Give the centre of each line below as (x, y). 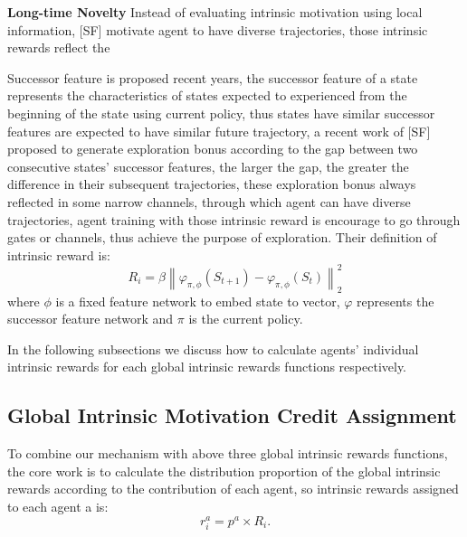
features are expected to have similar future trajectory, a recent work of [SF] (219, 131)
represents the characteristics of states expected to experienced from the (207, 95)
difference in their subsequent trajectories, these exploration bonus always (212, 184)
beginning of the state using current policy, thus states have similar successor (221, 113)
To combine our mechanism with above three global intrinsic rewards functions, (228, 453)
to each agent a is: (58, 506)
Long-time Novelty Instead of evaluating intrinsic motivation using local (215, 12)
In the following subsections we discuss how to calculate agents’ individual (213, 349)
